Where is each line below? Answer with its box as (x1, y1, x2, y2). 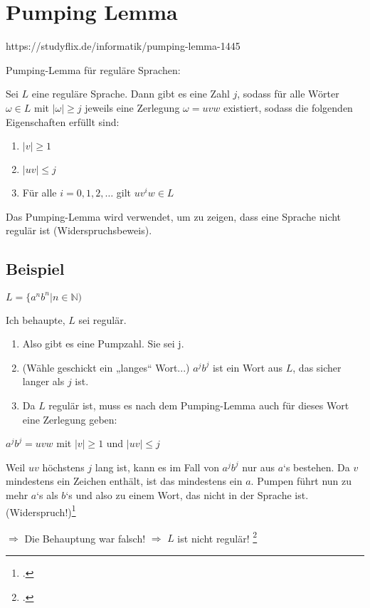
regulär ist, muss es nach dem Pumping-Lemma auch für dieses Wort (48, 397, 349, 412)
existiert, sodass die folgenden (223, 100, 353, 115)
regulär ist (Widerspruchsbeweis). (6, 223, 152, 238)
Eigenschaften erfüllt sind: (6, 114, 120, 129)
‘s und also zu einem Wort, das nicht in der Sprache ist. (65, 487, 309, 502)
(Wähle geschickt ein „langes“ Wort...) (22, 360, 190, 374)
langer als (22, 374, 65, 389)
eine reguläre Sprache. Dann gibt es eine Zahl (31, 86, 230, 101)
